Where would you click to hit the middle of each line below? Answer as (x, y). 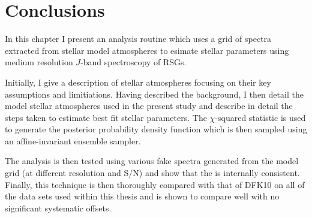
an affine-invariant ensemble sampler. (73, 140)
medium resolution (39, 62)
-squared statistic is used (260, 117)
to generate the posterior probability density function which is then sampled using (156, 129)
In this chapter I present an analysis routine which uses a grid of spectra (138, 39)
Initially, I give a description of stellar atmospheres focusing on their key (138, 82)
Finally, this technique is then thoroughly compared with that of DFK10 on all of (155, 184)
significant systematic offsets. (58, 208)
